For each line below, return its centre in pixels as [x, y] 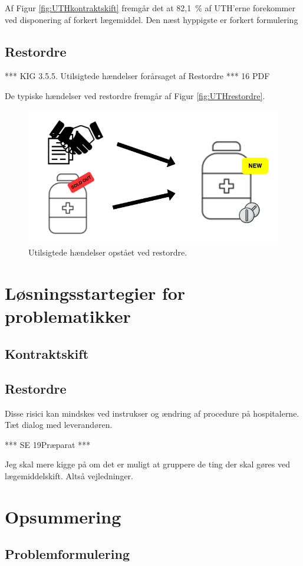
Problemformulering [67, 554]
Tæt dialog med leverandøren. [59, 425]
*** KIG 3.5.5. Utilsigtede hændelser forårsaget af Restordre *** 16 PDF [137, 76]
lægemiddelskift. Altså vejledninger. [69, 475]
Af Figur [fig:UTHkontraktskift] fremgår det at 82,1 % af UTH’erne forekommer [150, 8]
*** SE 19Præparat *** [48, 444]
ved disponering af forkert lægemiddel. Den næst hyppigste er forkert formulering [151, 19]
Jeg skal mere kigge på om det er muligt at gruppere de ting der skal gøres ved [147, 464]
